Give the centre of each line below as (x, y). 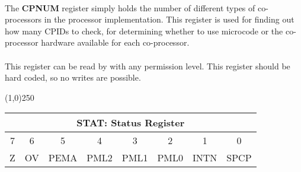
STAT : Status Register (131, 123)
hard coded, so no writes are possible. (73, 77)
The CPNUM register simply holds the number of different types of (130, 7)
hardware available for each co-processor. (115, 42)
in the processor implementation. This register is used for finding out (169, 19)
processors (23, 19)
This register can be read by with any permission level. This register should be (148, 66)
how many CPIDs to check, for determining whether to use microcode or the (144, 31)
